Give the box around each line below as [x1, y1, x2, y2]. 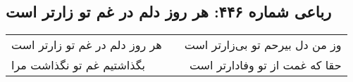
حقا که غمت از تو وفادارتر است [189, 57, 342, 74]
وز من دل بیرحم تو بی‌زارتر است [184, 36, 342, 53]
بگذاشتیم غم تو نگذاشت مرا [11, 57, 145, 74]
